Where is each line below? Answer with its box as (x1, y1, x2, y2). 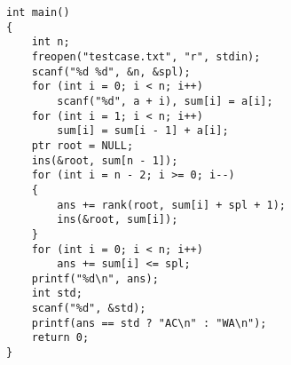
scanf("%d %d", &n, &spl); (31, 65, 191, 78)
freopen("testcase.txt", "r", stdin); (31, 50, 261, 63)
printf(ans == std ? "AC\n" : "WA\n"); (31, 316, 267, 329)
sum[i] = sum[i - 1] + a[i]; (57, 124, 229, 138)
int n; (31, 36, 70, 49)
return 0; (31, 331, 90, 345)
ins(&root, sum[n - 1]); (31, 154, 178, 167)
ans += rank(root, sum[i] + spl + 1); (57, 198, 286, 211)
